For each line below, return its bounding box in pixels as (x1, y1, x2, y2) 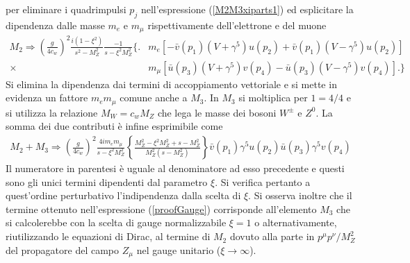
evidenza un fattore (6, 90, 88, 105)
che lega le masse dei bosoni (157, 105, 277, 119)
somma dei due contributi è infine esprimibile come (6, 119, 223, 133)
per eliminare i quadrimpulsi (6, 2, 126, 16)
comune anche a (120, 90, 188, 105)
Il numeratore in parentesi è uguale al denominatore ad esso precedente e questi (6, 161, 345, 176)
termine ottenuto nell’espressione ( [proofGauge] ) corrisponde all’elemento (6, 201, 317, 216)
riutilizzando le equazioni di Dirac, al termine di (6, 229, 211, 244)
